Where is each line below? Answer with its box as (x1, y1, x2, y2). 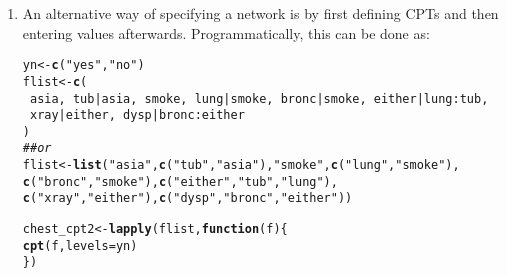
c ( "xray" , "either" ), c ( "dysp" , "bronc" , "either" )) (22, 191, 353, 206)
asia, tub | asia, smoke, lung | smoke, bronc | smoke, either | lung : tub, (29, 91, 489, 106)
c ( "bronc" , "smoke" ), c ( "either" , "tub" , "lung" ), (22, 174, 338, 189)
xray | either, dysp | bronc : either (29, 108, 245, 123)
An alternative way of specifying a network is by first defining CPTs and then (22, 3, 499, 23)
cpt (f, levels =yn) (22, 238, 138, 253)
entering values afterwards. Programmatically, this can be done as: (22, 22, 430, 43)
